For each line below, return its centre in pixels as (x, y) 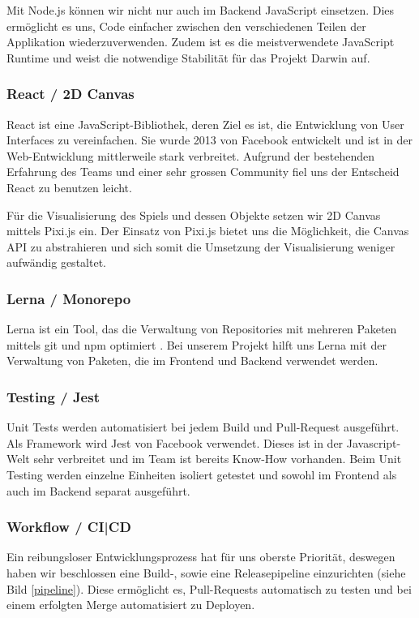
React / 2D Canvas (71, 94)
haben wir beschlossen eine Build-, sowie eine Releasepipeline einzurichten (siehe (206, 572)
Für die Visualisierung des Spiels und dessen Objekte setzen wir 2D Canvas (194, 215)
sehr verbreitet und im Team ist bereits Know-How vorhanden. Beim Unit (218, 459)
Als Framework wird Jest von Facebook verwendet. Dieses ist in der (175, 442)
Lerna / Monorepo (69, 298)
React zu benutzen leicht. (69, 187)
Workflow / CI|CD (69, 527)
